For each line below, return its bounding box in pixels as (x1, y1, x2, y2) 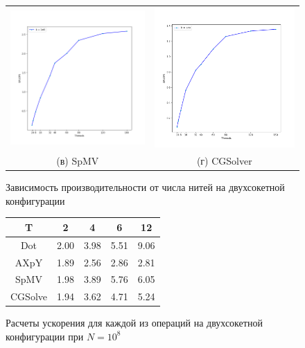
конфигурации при (6, 329, 84, 343)
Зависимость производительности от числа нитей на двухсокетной (6, 180, 285, 194)
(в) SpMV (56, 154, 99, 168)
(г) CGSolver (196, 154, 252, 168)
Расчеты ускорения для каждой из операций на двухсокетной (6, 315, 263, 330)
